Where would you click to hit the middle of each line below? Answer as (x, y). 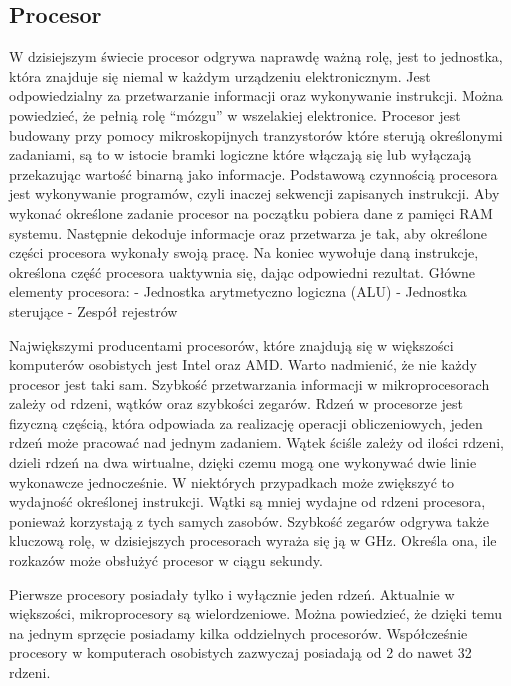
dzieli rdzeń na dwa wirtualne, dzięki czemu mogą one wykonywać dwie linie (243, 462)
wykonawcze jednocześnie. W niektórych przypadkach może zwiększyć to (232, 481)
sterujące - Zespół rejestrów (93, 310)
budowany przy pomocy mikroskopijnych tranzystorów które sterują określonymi (256, 134)
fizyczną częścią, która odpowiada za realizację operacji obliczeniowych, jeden (246, 422)
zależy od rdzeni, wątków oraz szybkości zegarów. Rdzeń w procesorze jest (236, 403)
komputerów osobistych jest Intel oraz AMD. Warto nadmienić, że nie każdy (243, 364)
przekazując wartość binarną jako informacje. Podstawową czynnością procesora (253, 173)
